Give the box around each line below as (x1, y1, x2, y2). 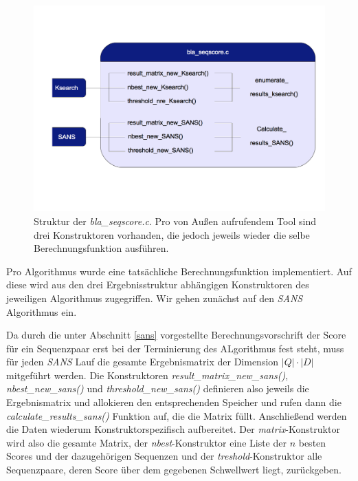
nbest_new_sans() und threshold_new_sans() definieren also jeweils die (6, 381, 309, 396)
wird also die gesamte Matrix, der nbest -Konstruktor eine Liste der (6, 435, 287, 449)
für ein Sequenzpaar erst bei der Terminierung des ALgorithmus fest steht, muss (6, 341, 344, 355)
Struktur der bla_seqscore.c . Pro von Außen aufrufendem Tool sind (34, 213, 316, 228)
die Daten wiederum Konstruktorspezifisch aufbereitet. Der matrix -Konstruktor (6, 422, 340, 436)
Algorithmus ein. (6, 304, 77, 319)
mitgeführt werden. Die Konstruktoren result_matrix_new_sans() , (6, 367, 289, 382)
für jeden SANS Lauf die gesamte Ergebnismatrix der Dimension (6, 354, 279, 369)
